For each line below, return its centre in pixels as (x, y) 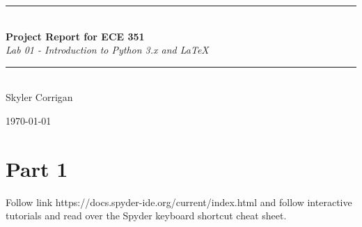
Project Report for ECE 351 (75, 36)
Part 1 (37, 168)
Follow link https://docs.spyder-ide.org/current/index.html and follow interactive (179, 202)
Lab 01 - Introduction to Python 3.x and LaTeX (107, 50)
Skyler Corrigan (39, 97)
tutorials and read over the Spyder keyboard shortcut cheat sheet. (146, 216)
